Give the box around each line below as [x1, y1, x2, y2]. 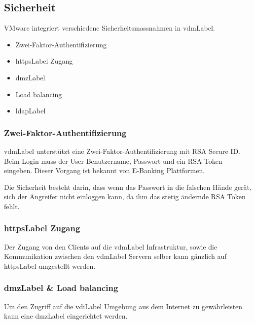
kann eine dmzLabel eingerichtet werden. [4, 311, 128, 321]
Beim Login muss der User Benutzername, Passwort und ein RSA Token [4, 155, 222, 166]
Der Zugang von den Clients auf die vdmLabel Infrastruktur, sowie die [4, 241, 218, 252]
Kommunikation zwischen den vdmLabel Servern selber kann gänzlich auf [4, 251, 227, 261]
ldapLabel [15, 106, 46, 116]
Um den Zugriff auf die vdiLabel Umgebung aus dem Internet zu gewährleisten [4, 301, 243, 311]
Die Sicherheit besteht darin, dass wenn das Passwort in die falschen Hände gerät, [4, 181, 252, 192]
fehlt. [4, 201, 20, 211]
